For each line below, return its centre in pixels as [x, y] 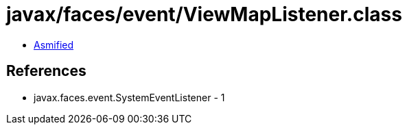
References [46, 71]
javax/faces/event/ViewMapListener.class [204, 14]
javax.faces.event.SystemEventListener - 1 [129, 97]
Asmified [54, 44]
